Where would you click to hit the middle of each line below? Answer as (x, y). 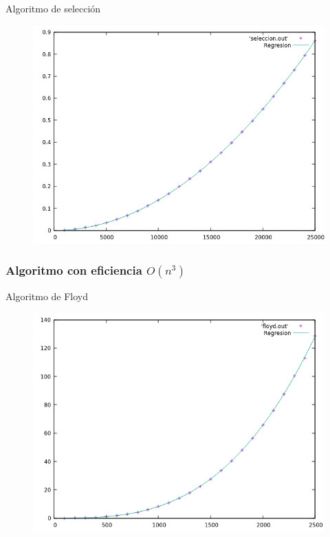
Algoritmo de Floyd (47, 296)
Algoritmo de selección (53, 8)
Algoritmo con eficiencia (74, 270)
